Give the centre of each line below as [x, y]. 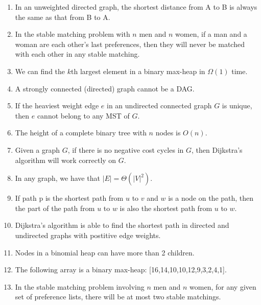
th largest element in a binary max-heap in [138, 71]
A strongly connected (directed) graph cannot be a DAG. [105, 88]
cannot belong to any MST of [83, 115]
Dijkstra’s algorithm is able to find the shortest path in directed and [122, 225]
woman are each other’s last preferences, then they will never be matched [130, 44]
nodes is [168, 133]
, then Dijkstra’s [217, 149]
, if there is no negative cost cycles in [126, 149]
